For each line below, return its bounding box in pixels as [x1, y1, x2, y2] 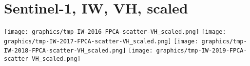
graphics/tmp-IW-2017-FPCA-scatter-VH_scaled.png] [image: [4, 38, 198, 45]
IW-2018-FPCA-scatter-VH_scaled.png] [4, 47, 126, 54]
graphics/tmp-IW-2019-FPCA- [156, 47, 247, 54]
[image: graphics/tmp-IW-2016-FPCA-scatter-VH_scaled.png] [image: [4, 28, 226, 36]
